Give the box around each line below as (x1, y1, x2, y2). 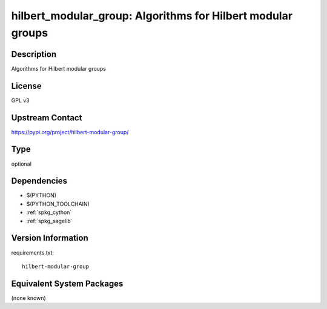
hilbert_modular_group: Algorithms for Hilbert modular (11, 9, 293, 22)
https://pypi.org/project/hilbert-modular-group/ (11, 128, 129, 135)
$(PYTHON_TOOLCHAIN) (26, 200, 90, 207)
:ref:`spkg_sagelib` (26, 217, 73, 224)
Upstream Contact (11, 112, 82, 123)
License (11, 80, 42, 91)
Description (11, 49, 57, 59)
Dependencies (11, 176, 68, 186)
